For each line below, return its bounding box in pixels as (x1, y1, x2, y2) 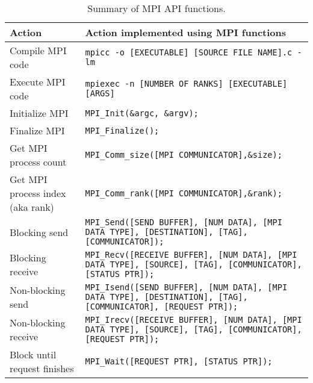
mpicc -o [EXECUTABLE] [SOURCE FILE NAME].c (85, 48, 293, 57)
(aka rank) (10, 200, 54, 214)
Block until (10, 347, 57, 361)
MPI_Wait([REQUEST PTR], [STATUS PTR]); (85, 357, 273, 366)
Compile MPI (10, 43, 67, 57)
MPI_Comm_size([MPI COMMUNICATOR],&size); (85, 150, 282, 160)
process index (10, 186, 66, 200)
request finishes (10, 361, 74, 375)
